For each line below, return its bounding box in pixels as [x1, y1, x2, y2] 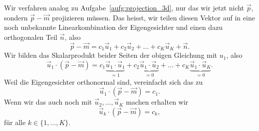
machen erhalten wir [126, 97, 189, 107]
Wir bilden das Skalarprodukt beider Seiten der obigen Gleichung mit [4, 50, 218, 60]
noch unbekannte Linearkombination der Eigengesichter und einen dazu [4, 22, 223, 32]
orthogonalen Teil [4, 31, 58, 42]
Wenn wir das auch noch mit [4, 97, 92, 107]
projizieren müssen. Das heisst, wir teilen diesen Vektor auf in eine [52, 12, 255, 22]
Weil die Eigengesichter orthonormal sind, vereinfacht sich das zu [4, 76, 203, 87]
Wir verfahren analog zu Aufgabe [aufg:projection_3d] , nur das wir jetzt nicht [4, 2, 245, 12]
